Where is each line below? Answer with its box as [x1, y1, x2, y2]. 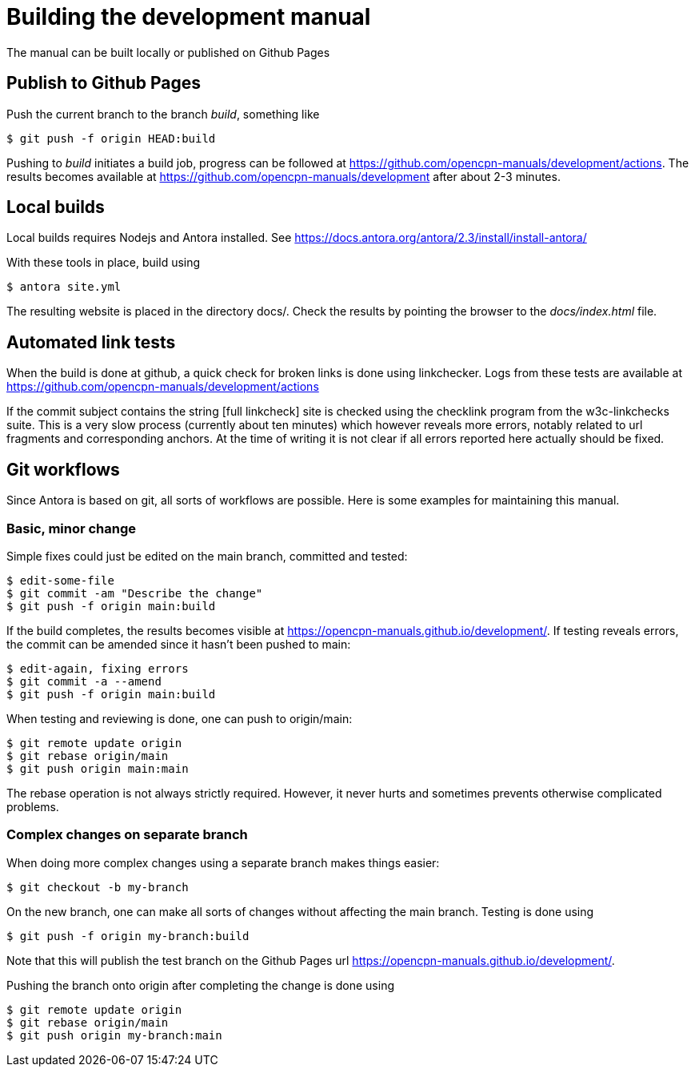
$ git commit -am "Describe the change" [6, 586, 263, 600]
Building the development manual [6, 3, 371, 30]
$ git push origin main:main [6, 762, 189, 775]
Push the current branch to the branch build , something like [6, 106, 320, 121]
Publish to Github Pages [6, 73, 202, 94]
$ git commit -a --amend [6, 674, 162, 688]
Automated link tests [6, 332, 176, 352]
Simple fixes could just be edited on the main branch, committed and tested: [6, 549, 408, 563]
